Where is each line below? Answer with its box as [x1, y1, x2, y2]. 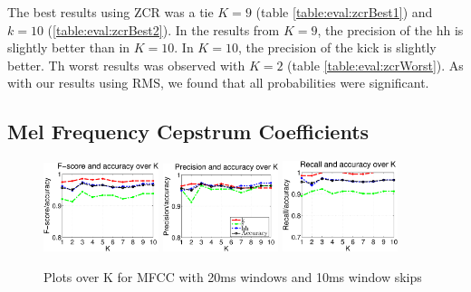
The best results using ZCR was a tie [7, 3, 214, 21]
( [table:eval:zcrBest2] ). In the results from [47, 20, 280, 39]
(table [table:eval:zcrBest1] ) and [255, 3, 433, 21]
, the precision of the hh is [317, 20, 464, 39]
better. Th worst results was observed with [7, 55, 245, 74]
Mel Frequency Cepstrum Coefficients [7, 118, 370, 146]
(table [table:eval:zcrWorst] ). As [287, 55, 464, 74]
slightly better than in [7, 38, 130, 57]
